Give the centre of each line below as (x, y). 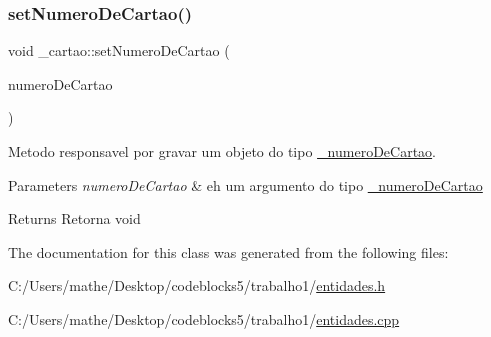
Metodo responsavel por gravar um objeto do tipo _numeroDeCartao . (222, 151)
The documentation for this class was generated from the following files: (228, 251)
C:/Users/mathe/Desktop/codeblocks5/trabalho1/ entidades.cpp (204, 318)
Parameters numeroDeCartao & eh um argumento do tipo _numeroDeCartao (245, 184)
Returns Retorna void (74, 218)
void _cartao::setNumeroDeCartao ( (119, 50)
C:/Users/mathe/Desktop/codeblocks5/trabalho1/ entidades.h (197, 285)
